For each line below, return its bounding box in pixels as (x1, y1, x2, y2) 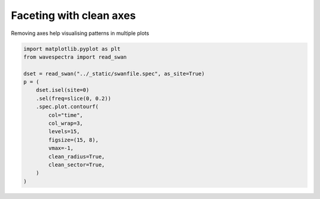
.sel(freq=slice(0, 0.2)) (36, 95, 111, 102)
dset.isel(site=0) (36, 86, 89, 94)
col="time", (48, 111, 83, 118)
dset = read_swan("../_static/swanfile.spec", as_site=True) (23, 70, 205, 77)
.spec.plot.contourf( (36, 104, 99, 110)
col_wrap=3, (48, 120, 83, 127)
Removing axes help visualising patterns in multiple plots (11, 30, 149, 37)
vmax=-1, (48, 145, 74, 152)
